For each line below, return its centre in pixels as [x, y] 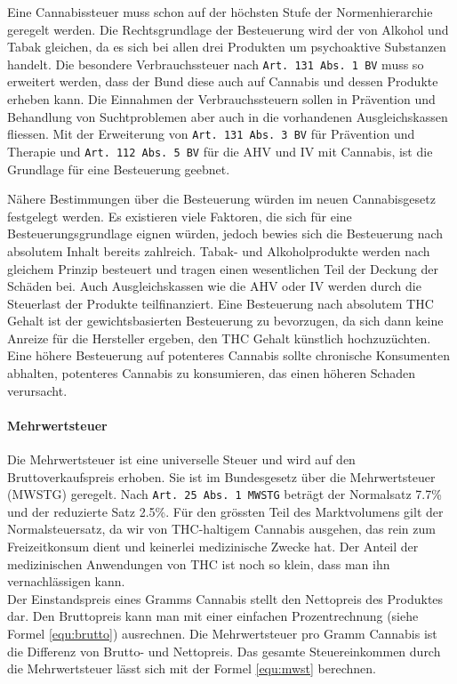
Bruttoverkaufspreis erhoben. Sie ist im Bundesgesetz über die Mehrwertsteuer [221, 476]
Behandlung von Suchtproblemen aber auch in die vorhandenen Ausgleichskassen [228, 116]
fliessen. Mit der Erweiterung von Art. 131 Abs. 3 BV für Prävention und [211, 134]
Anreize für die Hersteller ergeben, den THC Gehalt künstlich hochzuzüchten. [219, 338]
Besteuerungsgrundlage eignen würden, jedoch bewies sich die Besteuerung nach [225, 233]
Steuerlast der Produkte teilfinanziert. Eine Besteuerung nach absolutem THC [220, 303]
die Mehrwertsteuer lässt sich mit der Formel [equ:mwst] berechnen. [192, 668]
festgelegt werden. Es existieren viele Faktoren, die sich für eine [180, 216]
